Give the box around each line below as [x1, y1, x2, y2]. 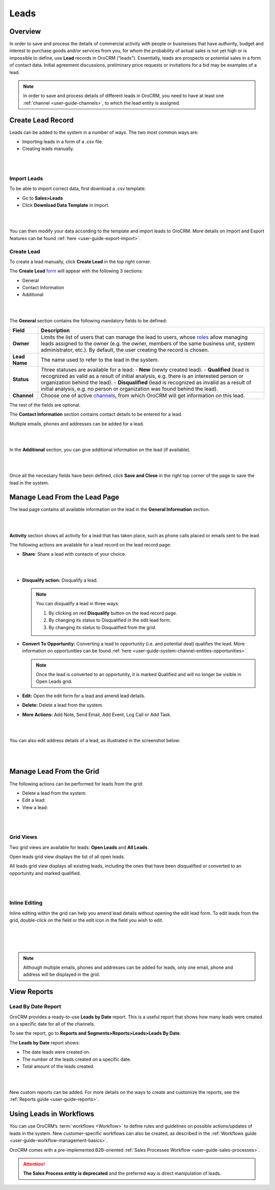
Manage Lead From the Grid [9, 767, 99, 776]
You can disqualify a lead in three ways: [36, 601, 120, 607]
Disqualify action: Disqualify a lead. [22, 577, 98, 583]
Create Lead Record [9, 115, 74, 125]
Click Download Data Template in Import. [22, 202, 109, 208]
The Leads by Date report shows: [9, 1039, 80, 1045]
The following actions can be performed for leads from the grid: [9, 780, 144, 787]
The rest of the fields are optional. [9, 402, 81, 408]
